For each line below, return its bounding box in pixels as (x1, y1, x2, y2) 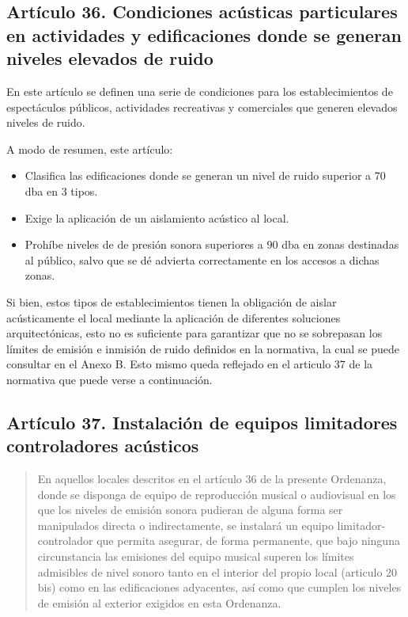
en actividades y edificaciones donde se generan (6, 22, 402, 47)
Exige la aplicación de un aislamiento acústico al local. (25, 209, 289, 226)
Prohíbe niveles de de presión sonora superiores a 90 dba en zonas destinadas (25, 236, 399, 253)
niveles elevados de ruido (6, 46, 213, 70)
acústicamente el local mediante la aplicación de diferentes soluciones (6, 309, 341, 326)
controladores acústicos (6, 433, 199, 458)
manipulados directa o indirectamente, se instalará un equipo (37, 516, 334, 533)
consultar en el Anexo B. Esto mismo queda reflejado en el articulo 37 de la (6, 356, 373, 372)
